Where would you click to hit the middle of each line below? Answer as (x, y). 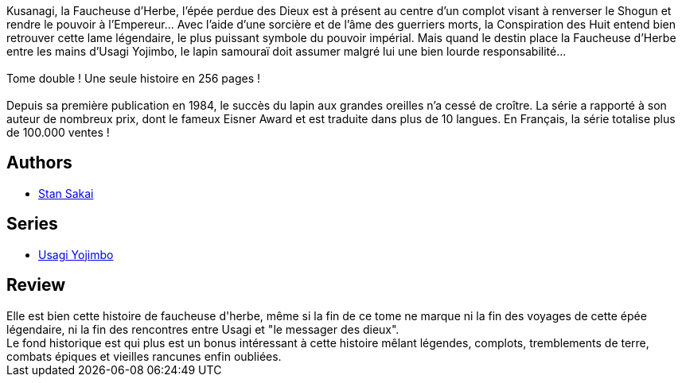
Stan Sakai (66, 193)
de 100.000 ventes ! (58, 132)
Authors (39, 163)
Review (36, 285)
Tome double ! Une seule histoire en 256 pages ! (134, 78)
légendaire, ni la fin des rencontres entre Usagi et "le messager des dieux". (203, 329)
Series (32, 224)
